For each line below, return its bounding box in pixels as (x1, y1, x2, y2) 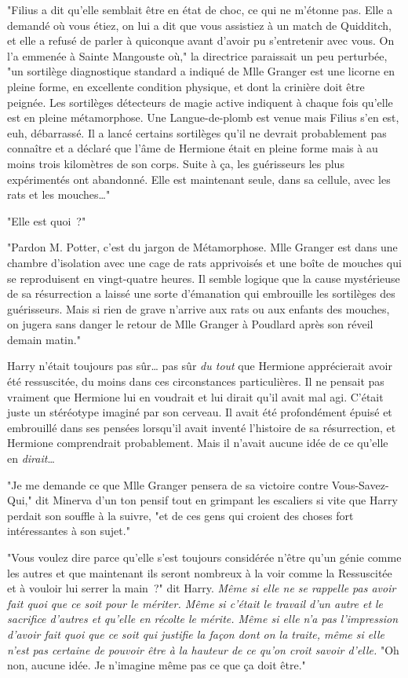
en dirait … (7, 450, 55, 467)
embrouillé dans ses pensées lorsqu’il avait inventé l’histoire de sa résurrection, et (7, 419, 396, 435)
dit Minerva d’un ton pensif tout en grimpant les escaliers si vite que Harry (35, 492, 398, 508)
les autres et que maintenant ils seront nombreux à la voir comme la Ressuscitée (7, 564, 392, 581)
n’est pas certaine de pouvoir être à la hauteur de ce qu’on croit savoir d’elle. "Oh (7, 641, 399, 658)
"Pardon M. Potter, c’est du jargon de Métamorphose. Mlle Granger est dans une (7, 239, 398, 255)
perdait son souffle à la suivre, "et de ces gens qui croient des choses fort (7, 507, 354, 523)
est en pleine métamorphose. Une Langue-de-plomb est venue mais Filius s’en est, (7, 109, 399, 126)
